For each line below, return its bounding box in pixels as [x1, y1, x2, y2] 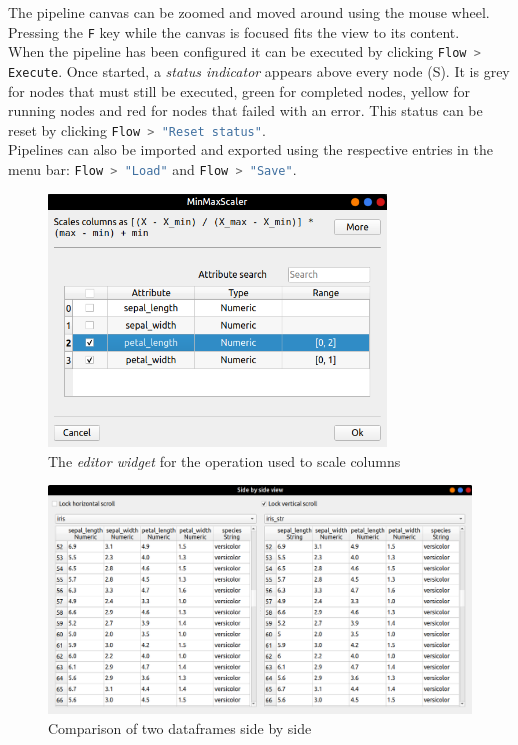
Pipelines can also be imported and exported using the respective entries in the [8, 139, 493, 160]
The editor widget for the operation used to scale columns [48, 450, 401, 471]
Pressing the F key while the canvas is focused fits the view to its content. [8, 21, 460, 42]
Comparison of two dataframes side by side [48, 717, 312, 738]
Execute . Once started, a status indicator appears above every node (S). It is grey [8, 60, 510, 81]
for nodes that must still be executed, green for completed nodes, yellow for [8, 80, 471, 101]
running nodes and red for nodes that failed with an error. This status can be [8, 100, 483, 121]
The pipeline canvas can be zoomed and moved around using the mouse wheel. [8, 2, 490, 22]
